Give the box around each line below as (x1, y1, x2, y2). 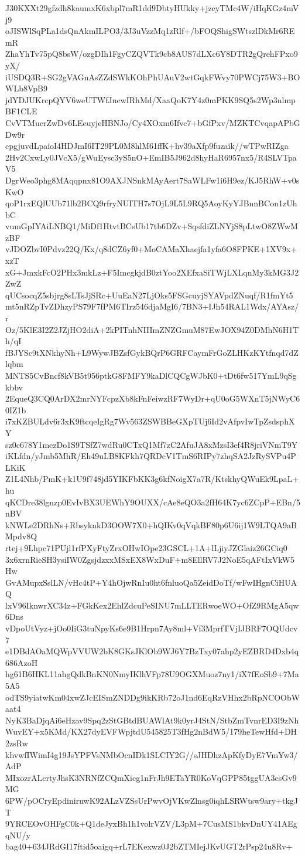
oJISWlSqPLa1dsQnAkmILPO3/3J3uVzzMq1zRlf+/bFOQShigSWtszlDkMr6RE (5, 25, 295, 37)
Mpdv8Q (5, 530, 37, 542)
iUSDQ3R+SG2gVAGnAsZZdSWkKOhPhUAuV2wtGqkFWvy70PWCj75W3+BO (5, 70, 300, 83)
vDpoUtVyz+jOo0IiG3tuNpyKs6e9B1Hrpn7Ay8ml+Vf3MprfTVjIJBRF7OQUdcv (5, 622, 298, 634)
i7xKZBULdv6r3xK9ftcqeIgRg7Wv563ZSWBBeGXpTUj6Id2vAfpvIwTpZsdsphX (5, 415, 295, 427)
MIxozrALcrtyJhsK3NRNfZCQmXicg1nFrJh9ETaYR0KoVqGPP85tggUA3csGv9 (5, 771, 297, 783)
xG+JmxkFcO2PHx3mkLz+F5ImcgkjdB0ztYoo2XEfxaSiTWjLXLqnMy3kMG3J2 (5, 266, 299, 278)
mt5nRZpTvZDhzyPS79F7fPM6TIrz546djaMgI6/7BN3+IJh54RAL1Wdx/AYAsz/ (5, 300, 299, 312)
